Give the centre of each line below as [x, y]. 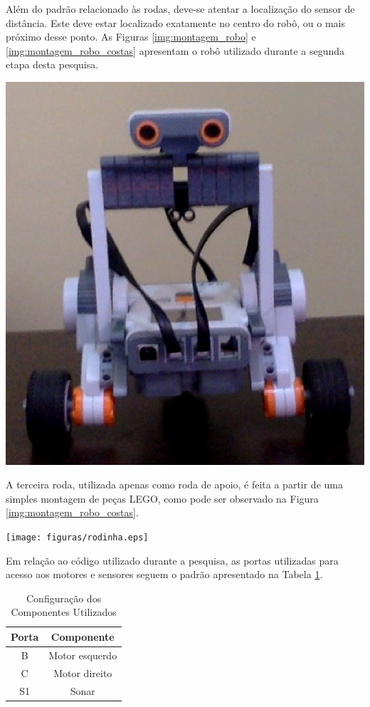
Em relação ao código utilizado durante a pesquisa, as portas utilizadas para [172, 560]
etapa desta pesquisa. [52, 64]
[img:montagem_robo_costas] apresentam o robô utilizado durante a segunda [175, 50]
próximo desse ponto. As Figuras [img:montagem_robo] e [131, 37]
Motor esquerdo [83, 655]
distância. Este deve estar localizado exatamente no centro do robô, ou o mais [175, 22]
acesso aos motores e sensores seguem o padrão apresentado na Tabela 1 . [164, 574]
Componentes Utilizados [64, 612]
